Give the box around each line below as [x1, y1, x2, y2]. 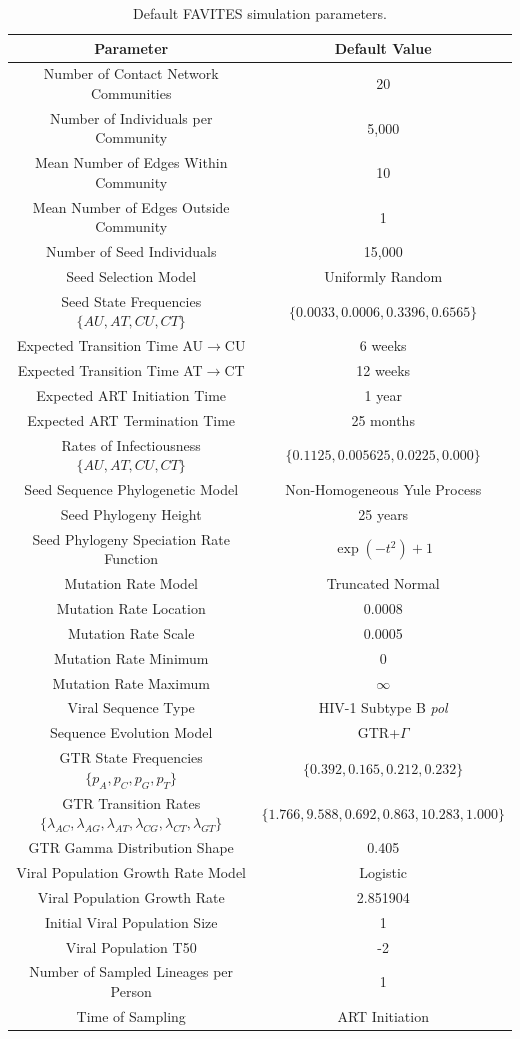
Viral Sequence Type [67, 697, 195, 718]
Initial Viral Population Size [44, 911, 218, 932]
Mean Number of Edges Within [34, 152, 228, 173]
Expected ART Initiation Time [36, 385, 227, 405]
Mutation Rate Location [56, 598, 206, 619]
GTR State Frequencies [59, 747, 203, 768]
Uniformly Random [324, 266, 443, 287]
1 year [364, 385, 402, 405]
